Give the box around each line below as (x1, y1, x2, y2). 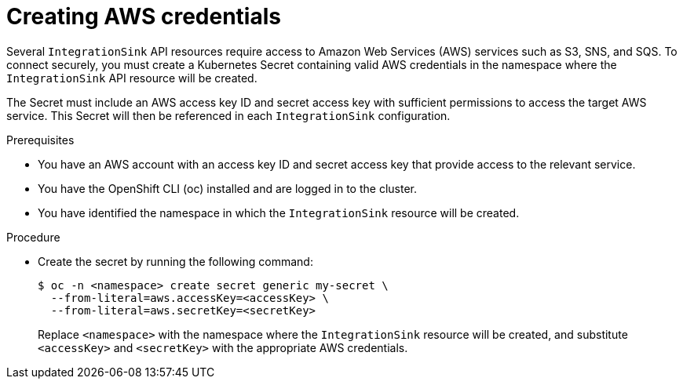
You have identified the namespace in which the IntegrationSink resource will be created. (38, 205, 520, 220)
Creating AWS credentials (6, 3, 281, 30)
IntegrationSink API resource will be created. (6, 71, 257, 85)
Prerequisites (6, 133, 75, 147)
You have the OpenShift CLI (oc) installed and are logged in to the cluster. (38, 181, 417, 195)
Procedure (6, 230, 60, 244)
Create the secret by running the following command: (38, 254, 313, 268)
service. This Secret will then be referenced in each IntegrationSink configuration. (6, 108, 451, 122)
